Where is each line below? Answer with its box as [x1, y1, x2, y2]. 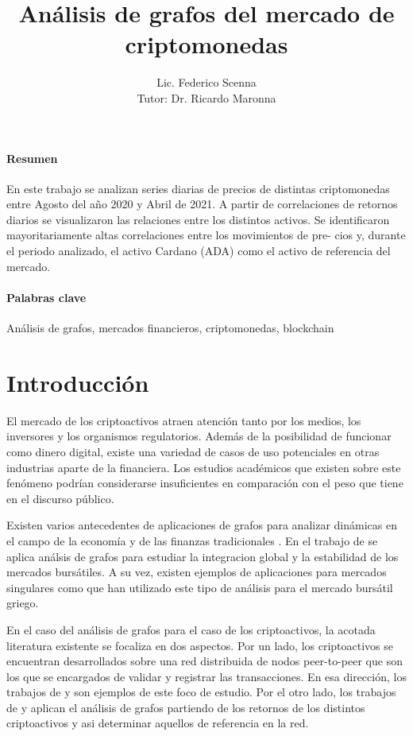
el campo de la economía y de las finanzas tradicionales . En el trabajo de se [6, 532, 378, 548]
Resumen [6, 149, 58, 166]
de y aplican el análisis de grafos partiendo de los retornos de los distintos [6, 699, 365, 715]
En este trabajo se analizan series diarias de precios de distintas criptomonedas [6, 180, 390, 196]
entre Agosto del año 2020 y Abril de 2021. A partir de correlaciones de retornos [6, 196, 398, 212]
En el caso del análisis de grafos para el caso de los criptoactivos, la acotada [6, 621, 376, 637]
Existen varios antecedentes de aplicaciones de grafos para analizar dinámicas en [6, 517, 397, 533]
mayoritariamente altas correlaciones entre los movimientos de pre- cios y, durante [6, 227, 406, 243]
